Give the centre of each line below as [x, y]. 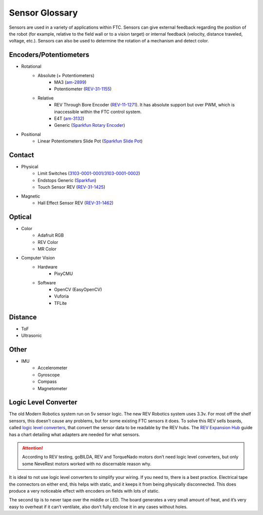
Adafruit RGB [51, 235]
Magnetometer [53, 388]
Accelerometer [53, 368]
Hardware [48, 267]
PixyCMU [64, 274]
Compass [47, 382]
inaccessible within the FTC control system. [98, 112]
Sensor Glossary [43, 13]
